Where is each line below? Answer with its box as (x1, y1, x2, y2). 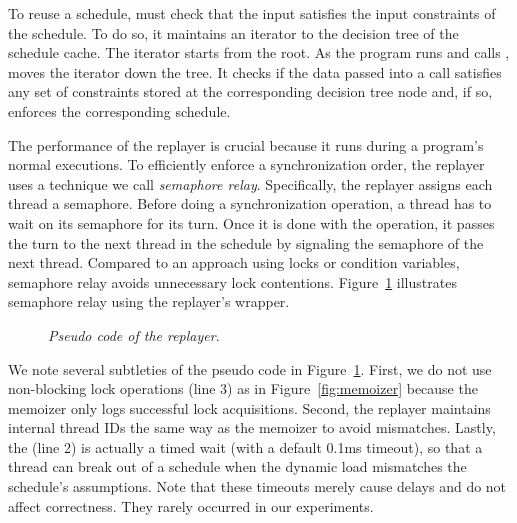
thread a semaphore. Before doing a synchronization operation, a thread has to (8, 193, 492, 214)
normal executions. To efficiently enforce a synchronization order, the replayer (8, 154, 485, 175)
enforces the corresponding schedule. (8, 100, 231, 121)
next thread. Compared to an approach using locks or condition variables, (8, 252, 460, 273)
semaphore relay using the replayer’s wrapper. (8, 291, 290, 312)
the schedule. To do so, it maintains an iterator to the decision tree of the (8, 22, 459, 43)
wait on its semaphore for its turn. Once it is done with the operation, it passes (8, 212, 495, 233)
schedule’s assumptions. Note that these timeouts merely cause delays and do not (8, 476, 507, 497)
